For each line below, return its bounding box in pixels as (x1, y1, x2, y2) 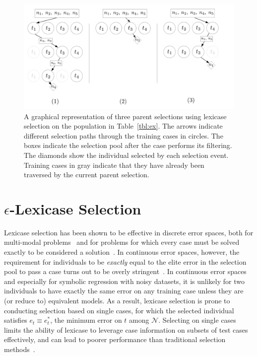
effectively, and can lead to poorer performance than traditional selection (4, 334, 226, 345)
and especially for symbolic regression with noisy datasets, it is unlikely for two (4, 276, 245, 286)
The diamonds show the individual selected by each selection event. (24, 149, 229, 160)
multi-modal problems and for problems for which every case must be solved (4, 237, 240, 247)
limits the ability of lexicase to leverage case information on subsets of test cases (4, 324, 248, 335)
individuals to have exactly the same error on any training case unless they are (4, 285, 244, 296)
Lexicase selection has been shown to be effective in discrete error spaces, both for (4, 227, 254, 237)
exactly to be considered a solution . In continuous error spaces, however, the (4, 247, 240, 257)
